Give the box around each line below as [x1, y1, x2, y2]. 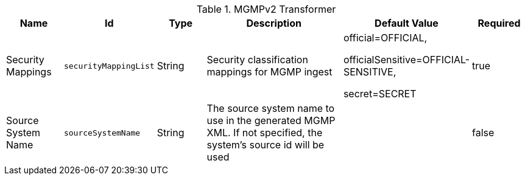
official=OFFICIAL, [343, 32, 428, 44]
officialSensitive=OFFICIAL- [343, 54, 470, 66]
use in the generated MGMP [206, 114, 336, 126]
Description [246, 17, 301, 29]
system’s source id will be [206, 139, 325, 151]
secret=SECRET [343, 88, 417, 100]
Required [477, 17, 521, 29]
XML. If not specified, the [206, 126, 323, 139]
